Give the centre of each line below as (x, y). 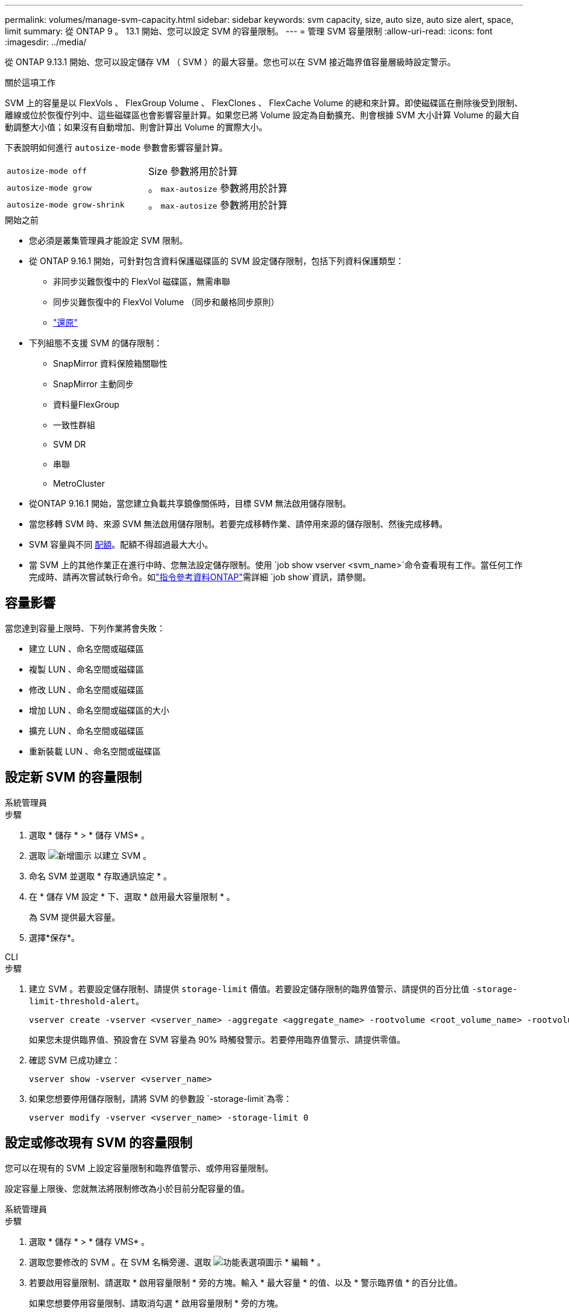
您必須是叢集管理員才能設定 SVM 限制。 (108, 240)
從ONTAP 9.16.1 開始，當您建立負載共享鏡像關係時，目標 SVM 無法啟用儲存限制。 (190, 503)
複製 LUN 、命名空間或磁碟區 (86, 669)
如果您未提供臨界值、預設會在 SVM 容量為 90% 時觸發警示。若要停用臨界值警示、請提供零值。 (217, 1039)
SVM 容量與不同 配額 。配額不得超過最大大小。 (121, 544)
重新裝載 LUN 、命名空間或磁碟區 (95, 751)
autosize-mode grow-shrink (66, 204)
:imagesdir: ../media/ (46, 42)
